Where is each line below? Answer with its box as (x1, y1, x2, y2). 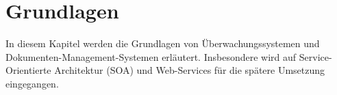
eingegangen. (5, 76, 59, 90)
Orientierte (5, 63, 51, 77)
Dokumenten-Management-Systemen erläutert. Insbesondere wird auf (5, 49, 297, 64)
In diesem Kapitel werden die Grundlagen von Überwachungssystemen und (5, 36, 320, 51)
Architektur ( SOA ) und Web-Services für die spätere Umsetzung (54, 63, 325, 77)
